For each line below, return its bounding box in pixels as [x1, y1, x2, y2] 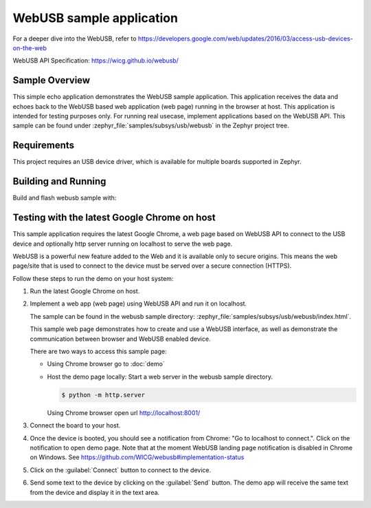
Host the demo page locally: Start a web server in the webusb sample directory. [47, 372, 273, 381]
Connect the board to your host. [30, 421, 121, 430]
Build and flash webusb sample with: [12, 193, 117, 202]
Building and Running [12, 176, 106, 187]
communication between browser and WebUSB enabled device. [30, 335, 211, 343]
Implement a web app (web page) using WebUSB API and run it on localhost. [30, 299, 247, 308]
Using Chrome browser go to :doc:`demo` [47, 360, 165, 368]
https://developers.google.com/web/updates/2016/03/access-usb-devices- [137, 34, 353, 43]
